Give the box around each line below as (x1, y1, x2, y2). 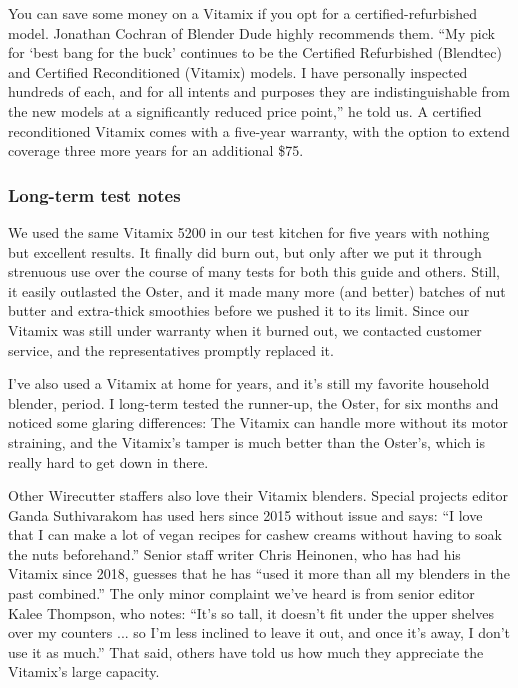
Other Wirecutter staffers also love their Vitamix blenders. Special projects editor (8, 485, 509, 506)
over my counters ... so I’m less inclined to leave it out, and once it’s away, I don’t (8, 622, 511, 643)
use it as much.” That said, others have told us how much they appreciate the (8, 641, 484, 662)
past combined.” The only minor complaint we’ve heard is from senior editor (8, 583, 475, 604)
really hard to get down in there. (8, 451, 209, 472)
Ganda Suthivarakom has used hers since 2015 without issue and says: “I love (8, 504, 483, 525)
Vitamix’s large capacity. (8, 661, 160, 682)
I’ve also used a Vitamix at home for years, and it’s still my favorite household (8, 373, 490, 394)
